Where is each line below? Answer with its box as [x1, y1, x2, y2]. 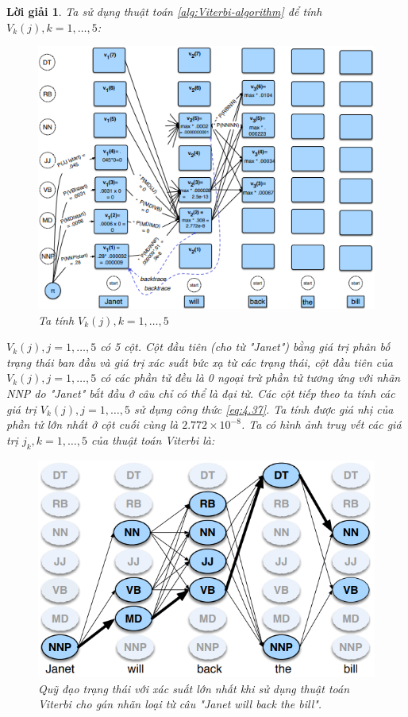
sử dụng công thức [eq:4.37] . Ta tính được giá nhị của [133, 400, 394, 417]
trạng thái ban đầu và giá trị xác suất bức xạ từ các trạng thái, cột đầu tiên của [6, 353, 393, 370]
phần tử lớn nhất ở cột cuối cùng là [6, 416, 179, 433]
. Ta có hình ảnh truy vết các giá [241, 416, 402, 433]
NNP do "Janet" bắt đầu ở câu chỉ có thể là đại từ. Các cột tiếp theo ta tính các [6, 385, 395, 402]
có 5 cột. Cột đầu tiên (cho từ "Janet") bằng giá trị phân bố [100, 338, 391, 355]
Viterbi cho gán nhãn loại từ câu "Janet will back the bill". [38, 696, 322, 712]
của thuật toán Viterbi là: [90, 431, 215, 448]
